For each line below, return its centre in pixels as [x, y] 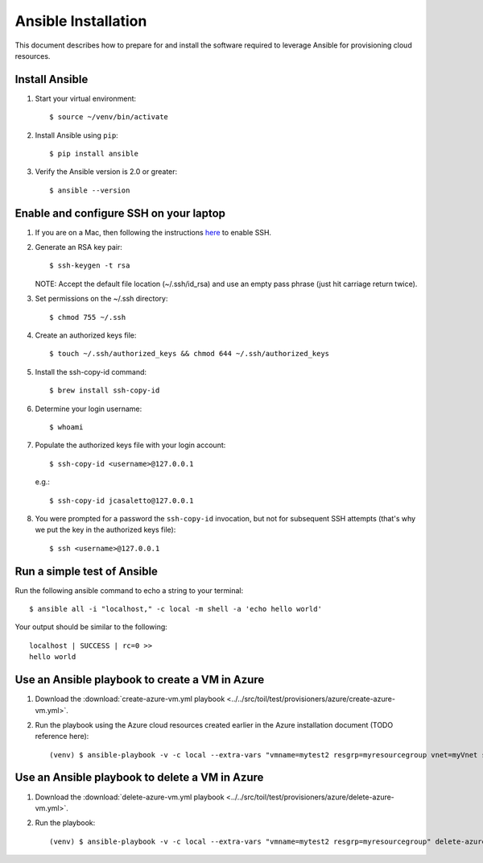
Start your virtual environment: [86, 98]
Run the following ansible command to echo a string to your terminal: [129, 590]
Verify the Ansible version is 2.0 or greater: [106, 172]
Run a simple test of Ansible [87, 571]
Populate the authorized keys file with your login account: [130, 445]
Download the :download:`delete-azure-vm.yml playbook [130, 797]
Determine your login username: [89, 409]
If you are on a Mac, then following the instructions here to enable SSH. [153, 232]
